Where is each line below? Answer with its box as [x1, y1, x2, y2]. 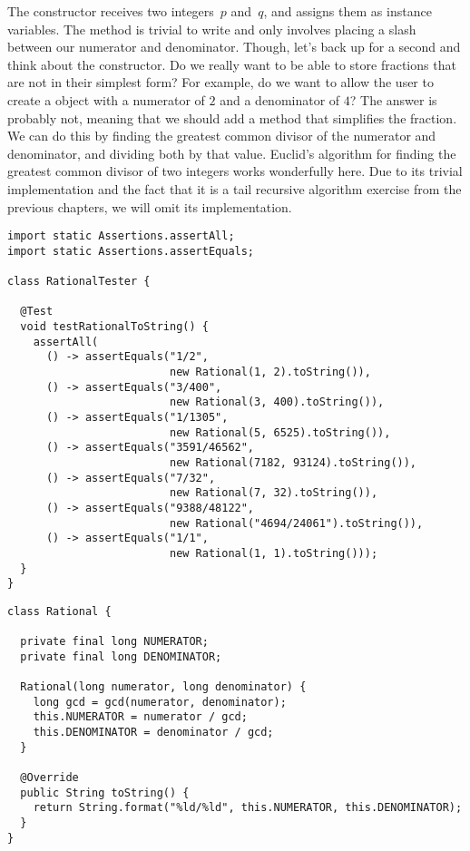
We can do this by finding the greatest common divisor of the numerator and [7, 126, 436, 145]
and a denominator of [220, 90, 340, 109]
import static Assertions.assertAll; [7, 230, 235, 243]
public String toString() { [20, 786, 190, 799]
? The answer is [349, 90, 437, 109]
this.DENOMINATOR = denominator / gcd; [33, 726, 274, 739]
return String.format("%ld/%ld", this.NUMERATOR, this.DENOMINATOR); [33, 801, 463, 815]
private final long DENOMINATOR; [20, 650, 222, 663]
